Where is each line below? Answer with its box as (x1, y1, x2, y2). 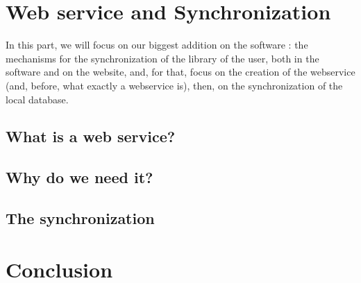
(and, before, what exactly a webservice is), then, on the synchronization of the (6, 78, 343, 92)
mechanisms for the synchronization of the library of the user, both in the (6, 51, 319, 65)
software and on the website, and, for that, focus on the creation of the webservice (6, 65, 355, 79)
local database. (6, 92, 69, 106)
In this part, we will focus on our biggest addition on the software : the (6, 37, 308, 52)
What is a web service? (6, 126, 176, 147)
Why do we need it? (6, 166, 153, 188)
